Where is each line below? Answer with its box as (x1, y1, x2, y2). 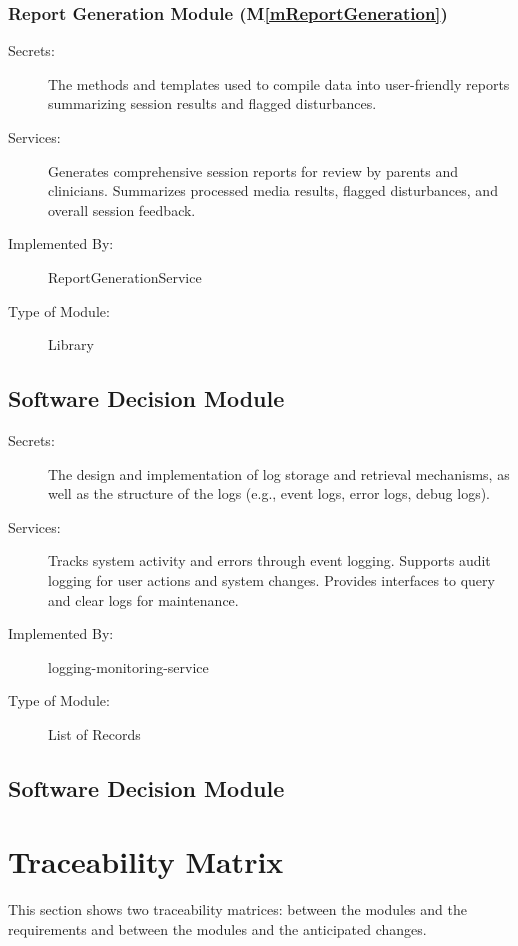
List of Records (48, 723, 141, 744)
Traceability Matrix (8, 841, 284, 882)
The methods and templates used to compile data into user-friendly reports (48, 73, 510, 94)
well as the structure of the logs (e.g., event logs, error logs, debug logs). (48, 483, 491, 504)
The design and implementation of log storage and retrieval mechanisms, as (48, 463, 510, 484)
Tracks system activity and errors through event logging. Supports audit (48, 550, 491, 571)
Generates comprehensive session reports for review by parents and (48, 160, 458, 181)
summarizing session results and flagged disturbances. (48, 93, 377, 114)
